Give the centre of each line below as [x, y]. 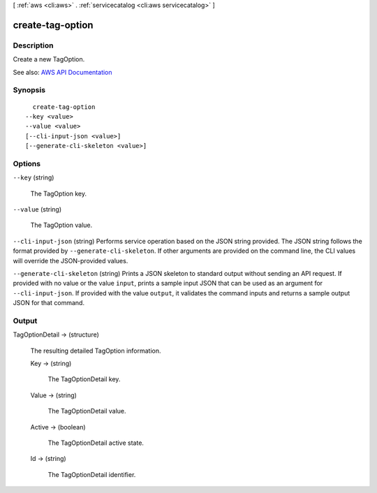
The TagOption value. [61, 225]
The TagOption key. [59, 193]
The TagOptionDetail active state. [96, 443]
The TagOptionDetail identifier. [92, 474]
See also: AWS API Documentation [62, 72]
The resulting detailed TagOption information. [96, 351]
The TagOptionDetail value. [87, 411]
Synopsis [29, 90]
